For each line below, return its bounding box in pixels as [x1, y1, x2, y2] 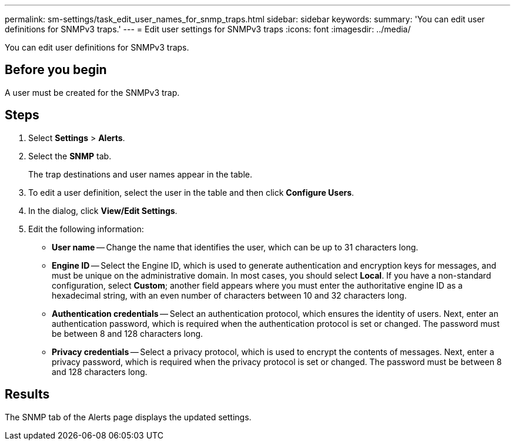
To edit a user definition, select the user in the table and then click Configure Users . [28, 187, 355, 198]
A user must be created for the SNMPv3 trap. [5, 87, 180, 98]
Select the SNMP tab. [28, 150, 112, 161]
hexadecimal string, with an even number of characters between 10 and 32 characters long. [52, 290, 407, 300]
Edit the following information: [28, 223, 144, 234]
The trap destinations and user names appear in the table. [28, 169, 252, 179]
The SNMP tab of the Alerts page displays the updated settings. [5, 411, 252, 422]
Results [5, 387, 50, 402]
